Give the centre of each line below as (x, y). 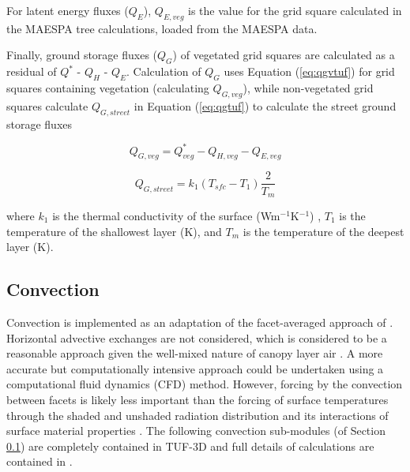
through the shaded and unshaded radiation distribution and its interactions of (197, 415)
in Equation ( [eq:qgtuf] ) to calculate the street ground (265, 105)
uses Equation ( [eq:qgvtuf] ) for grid (309, 71)
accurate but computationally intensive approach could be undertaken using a (195, 368)
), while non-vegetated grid (308, 87)
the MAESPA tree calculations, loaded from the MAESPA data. (162, 28)
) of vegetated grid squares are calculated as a (284, 55)
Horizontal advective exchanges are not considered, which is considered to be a (197, 337)
